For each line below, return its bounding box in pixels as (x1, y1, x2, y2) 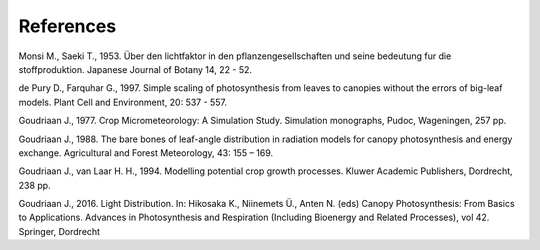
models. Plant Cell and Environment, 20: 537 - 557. (18, 96, 227, 108)
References (18, 15, 117, 37)
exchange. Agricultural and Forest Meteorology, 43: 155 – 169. (18, 146, 274, 159)
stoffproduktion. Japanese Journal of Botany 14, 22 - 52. (18, 63, 253, 75)
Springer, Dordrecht (18, 225, 100, 237)
